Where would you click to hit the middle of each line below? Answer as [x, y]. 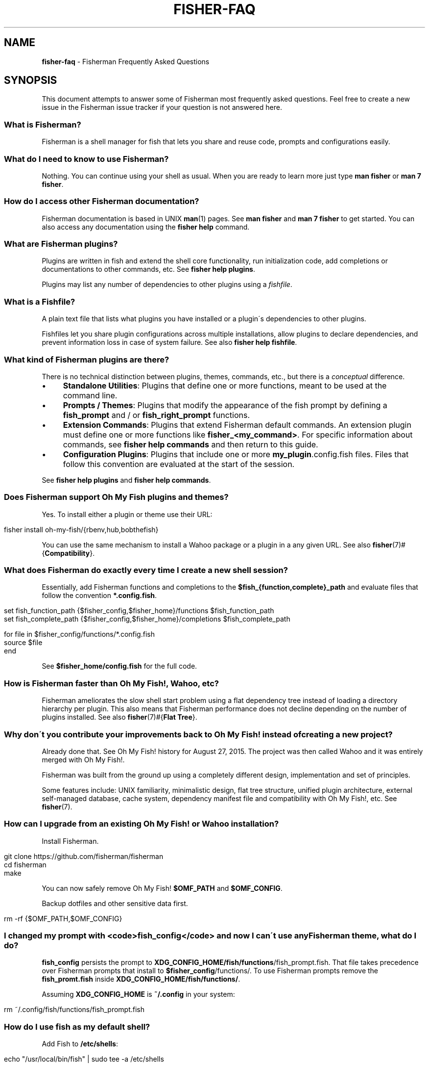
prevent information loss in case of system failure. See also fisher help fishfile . [169, 342]
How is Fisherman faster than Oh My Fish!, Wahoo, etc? [111, 683]
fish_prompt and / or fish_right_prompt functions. [156, 415]
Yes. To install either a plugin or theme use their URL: [127, 514]
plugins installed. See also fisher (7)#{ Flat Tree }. [119, 717]
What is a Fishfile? [40, 301]
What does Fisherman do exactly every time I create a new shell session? [146, 570]
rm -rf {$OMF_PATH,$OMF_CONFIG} [63, 918]
